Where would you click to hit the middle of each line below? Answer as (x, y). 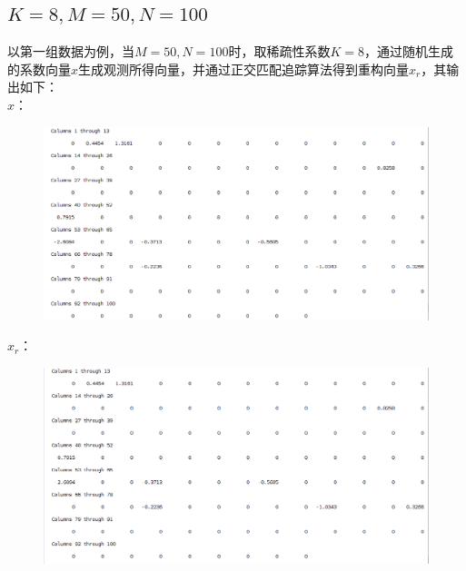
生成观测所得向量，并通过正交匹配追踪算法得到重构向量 (244, 69)
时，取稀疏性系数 (279, 51)
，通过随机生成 (408, 51)
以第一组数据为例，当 (71, 51)
